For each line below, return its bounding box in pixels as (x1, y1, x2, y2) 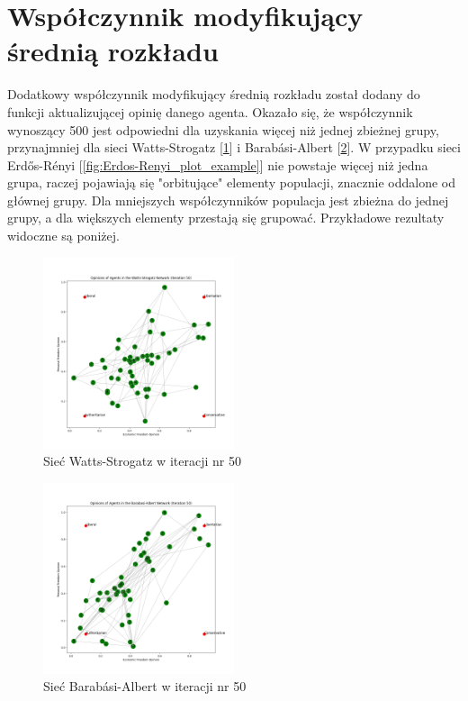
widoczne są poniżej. (7, 226, 120, 245)
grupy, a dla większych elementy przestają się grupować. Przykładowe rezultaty (7, 208, 445, 227)
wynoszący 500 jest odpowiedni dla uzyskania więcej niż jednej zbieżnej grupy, (7, 120, 439, 139)
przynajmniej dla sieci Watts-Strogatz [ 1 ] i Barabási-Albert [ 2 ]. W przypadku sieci (7, 138, 461, 157)
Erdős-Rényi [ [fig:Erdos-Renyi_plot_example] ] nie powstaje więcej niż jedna (7, 155, 428, 174)
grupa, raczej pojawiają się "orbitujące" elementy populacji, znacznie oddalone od (7, 173, 455, 192)
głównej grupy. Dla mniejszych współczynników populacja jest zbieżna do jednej (7, 190, 449, 209)
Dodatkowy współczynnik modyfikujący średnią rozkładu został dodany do (7, 85, 420, 104)
